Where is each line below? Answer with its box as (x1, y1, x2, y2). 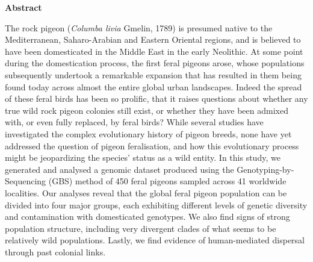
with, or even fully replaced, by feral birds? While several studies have (5, 116, 264, 128)
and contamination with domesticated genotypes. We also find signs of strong (5, 210, 290, 223)
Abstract (5, 1, 42, 13)
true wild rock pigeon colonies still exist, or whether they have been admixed (5, 104, 288, 116)
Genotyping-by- (237, 163, 294, 175)
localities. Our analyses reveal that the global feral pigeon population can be (5, 186, 287, 199)
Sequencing (5, 175, 46, 187)
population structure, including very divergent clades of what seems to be (5, 222, 276, 234)
